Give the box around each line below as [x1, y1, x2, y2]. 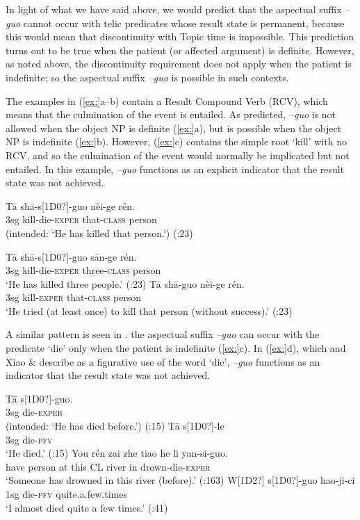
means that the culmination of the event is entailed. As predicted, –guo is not [6, 107, 336, 122]
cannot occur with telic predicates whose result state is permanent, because [23, 15, 345, 30]
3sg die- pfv [6, 432, 53, 446]
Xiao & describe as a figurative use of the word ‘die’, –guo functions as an [6, 354, 320, 368]
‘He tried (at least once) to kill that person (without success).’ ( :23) [6, 303, 293, 318]
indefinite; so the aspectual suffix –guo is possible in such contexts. [6, 70, 289, 84]
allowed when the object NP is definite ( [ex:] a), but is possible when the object [6, 120, 342, 135]
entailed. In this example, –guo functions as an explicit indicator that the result [6, 161, 345, 176]
